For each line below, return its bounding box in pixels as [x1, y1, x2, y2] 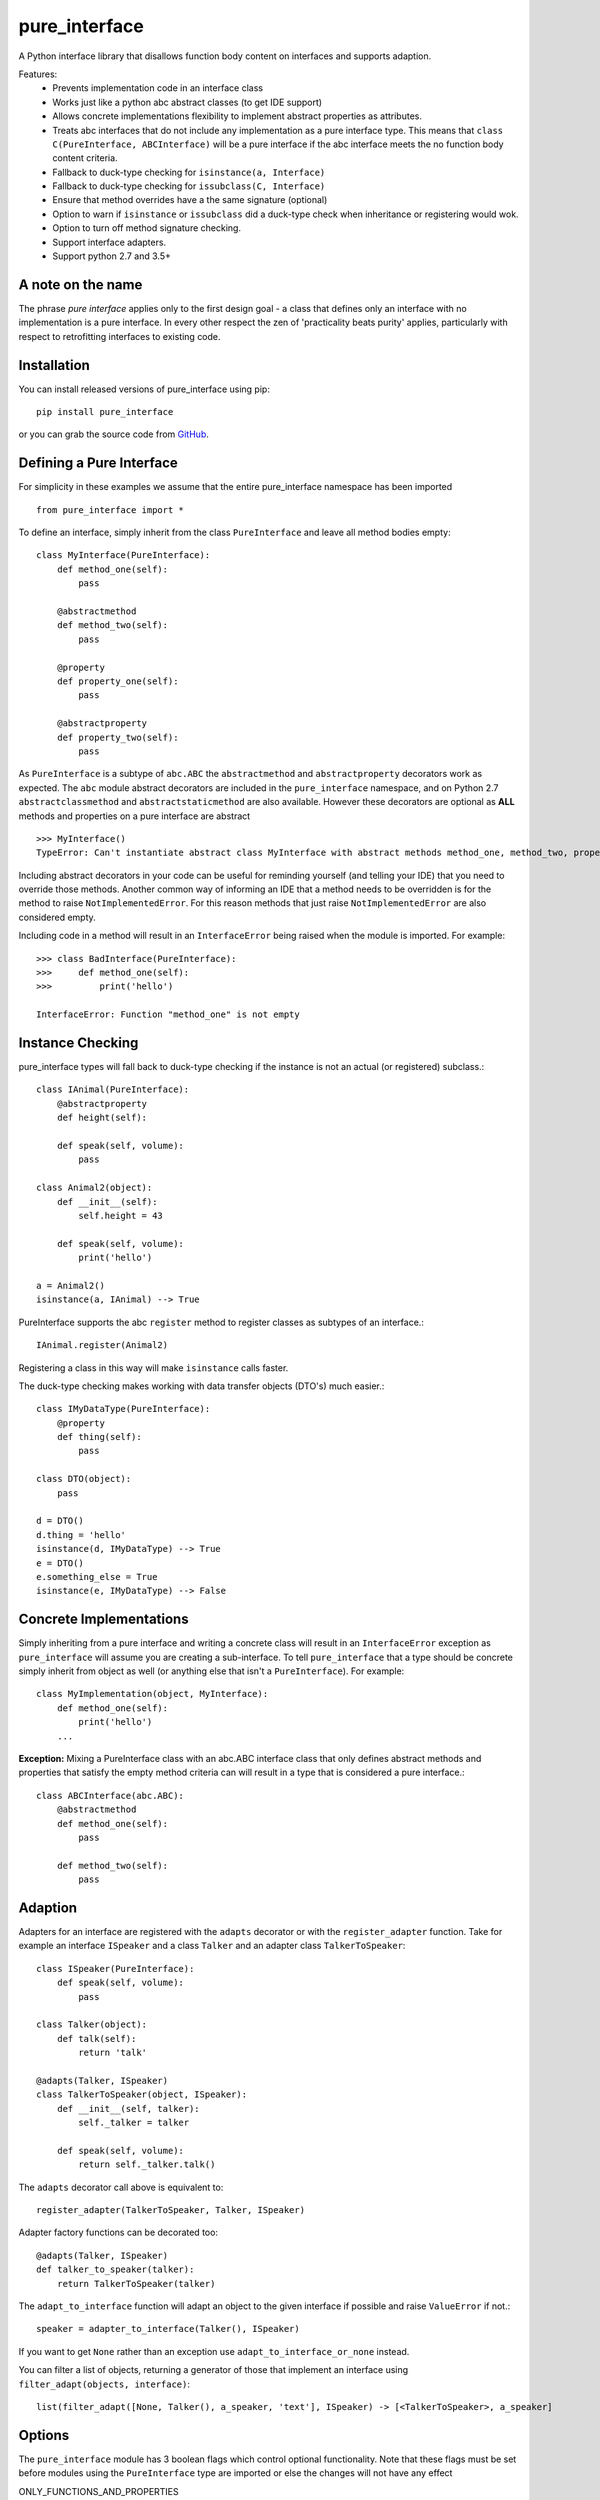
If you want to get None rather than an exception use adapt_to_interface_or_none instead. [18, 2345, 410, 2357]
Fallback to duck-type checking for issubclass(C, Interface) [52, 180, 326, 192]
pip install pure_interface [36, 406, 174, 417]
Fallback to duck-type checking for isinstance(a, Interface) [52, 166, 326, 178]
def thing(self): [56, 1431, 142, 1443]
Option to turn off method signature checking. [52, 222, 242, 234]
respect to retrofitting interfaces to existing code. [18, 330, 221, 342]
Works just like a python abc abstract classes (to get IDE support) [52, 96, 323, 108]
